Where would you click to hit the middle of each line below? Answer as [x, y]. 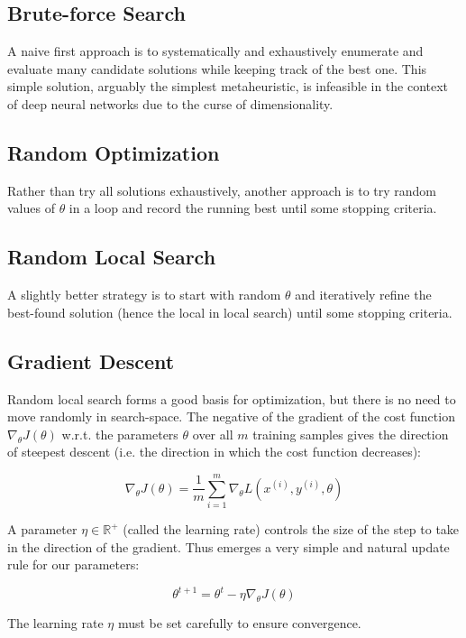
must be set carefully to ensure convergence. [239, 623]
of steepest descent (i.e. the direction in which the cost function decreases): [214, 452]
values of [31, 208]
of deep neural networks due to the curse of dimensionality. [170, 103]
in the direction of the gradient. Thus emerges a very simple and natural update [228, 546]
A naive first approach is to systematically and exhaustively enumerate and [215, 51]
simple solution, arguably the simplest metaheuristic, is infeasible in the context [228, 86]
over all [213, 434]
